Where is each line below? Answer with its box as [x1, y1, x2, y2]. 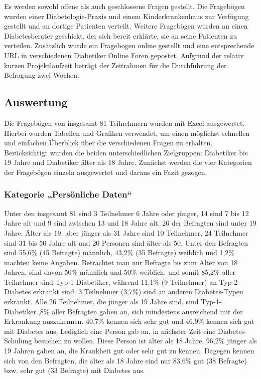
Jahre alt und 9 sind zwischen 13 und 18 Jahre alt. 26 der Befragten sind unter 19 [4, 218, 256, 228]
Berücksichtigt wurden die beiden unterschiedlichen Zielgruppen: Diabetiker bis [4, 147, 248, 157]
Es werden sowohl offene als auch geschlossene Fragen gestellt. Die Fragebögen [4, 1, 245, 11]
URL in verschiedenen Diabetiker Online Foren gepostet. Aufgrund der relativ [4, 50, 244, 60]
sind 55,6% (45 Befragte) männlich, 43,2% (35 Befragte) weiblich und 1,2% [4, 247, 235, 258]
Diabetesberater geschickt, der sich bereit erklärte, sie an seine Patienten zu [4, 30, 237, 41]
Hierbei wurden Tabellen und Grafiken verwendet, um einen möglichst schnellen [4, 127, 250, 138]
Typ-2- [219, 276, 240, 287]
